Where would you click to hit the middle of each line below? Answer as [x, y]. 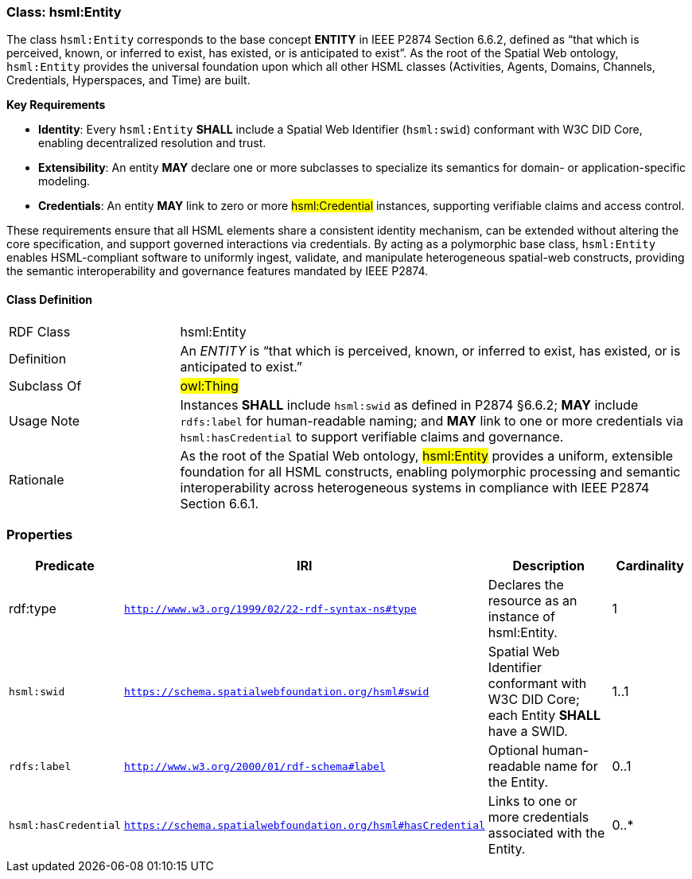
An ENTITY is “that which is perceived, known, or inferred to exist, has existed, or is [430, 350]
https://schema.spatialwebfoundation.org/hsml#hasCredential [304, 825]
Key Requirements [56, 105]
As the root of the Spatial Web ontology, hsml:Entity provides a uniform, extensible [427, 455]
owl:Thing [209, 385]
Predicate [65, 566]
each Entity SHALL [544, 716]
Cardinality [650, 566]
